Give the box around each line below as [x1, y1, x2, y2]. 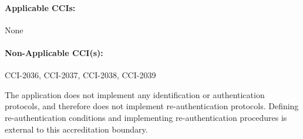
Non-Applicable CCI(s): [5, 46, 103, 58]
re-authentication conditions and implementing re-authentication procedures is [5, 111, 287, 123]
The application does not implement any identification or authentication [5, 88, 265, 100]
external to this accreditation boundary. [5, 123, 148, 135]
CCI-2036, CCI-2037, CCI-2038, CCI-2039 [5, 69, 156, 81]
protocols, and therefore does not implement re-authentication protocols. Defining [5, 100, 299, 112]
